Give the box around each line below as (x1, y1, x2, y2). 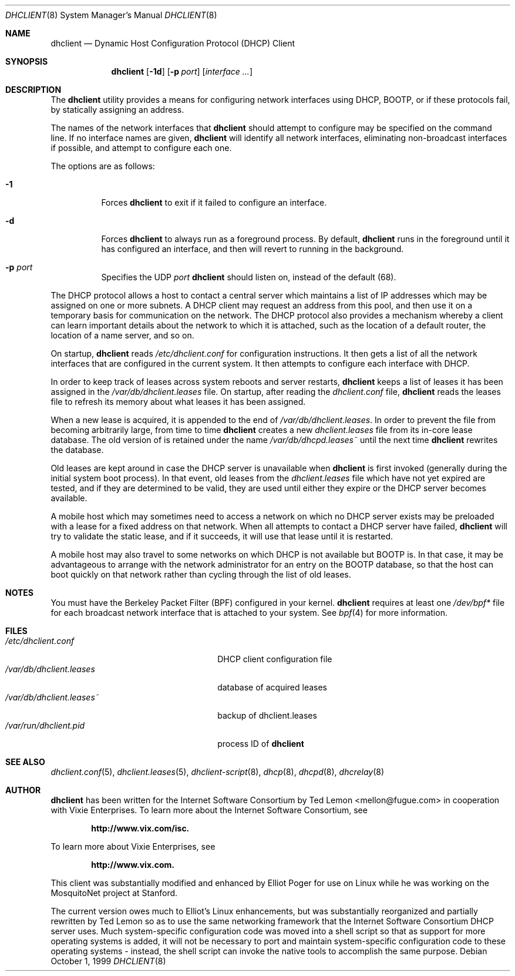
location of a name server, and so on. (51, 330, 194, 340)
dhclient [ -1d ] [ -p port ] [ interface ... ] (111, 66, 253, 76)
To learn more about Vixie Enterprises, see (51, 841, 216, 851)
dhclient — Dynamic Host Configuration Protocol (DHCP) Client (51, 38, 295, 48)
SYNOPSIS (5, 56, 48, 66)
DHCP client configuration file (217, 654, 332, 664)
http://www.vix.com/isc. (91, 823, 190, 833)
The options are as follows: (51, 161, 155, 171)
